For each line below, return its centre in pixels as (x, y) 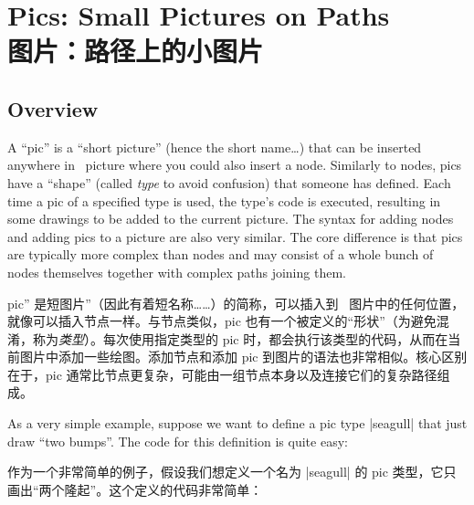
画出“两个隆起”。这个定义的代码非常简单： (135, 489)
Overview (53, 108)
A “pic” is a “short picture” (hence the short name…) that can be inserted (215, 147)
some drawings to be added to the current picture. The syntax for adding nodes (231, 219)
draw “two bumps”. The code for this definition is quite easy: (178, 441)
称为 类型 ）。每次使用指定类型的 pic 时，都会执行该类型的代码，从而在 (240, 338)
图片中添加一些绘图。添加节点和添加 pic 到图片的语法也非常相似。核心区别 (243, 357)
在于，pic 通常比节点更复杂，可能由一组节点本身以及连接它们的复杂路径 (222, 374)
